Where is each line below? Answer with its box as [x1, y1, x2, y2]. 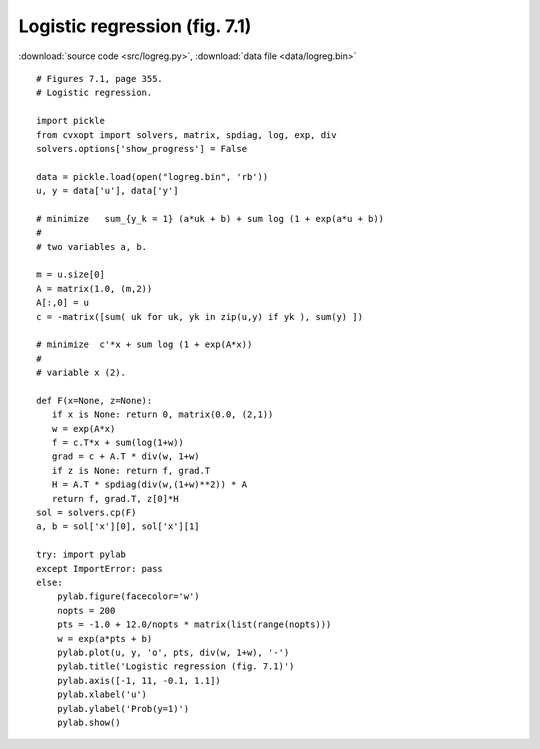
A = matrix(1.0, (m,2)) [36, 283, 153, 294]
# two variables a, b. [36, 241, 148, 252]
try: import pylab [36, 549, 127, 560]
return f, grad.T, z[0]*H [51, 493, 179, 504]
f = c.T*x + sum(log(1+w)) [51, 437, 185, 449]
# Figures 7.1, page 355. [36, 73, 164, 84]
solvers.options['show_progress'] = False [36, 143, 248, 154]
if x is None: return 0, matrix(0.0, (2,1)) [51, 409, 274, 420]
